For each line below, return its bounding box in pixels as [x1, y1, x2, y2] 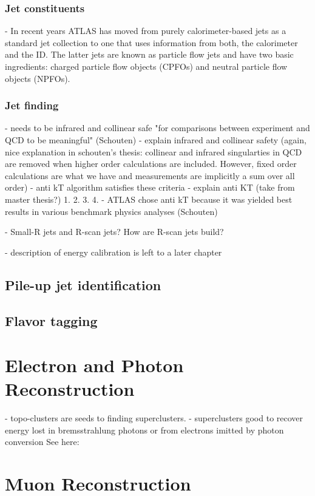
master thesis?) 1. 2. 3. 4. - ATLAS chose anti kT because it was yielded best [5, 192, 293, 205]
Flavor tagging [5, 311, 98, 330]
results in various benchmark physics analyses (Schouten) [5, 205, 218, 217]
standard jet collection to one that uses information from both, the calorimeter [5, 36, 298, 49]
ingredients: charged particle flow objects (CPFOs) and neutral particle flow [5, 60, 288, 72]
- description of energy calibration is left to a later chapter [5, 245, 222, 258]
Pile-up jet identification [5, 275, 161, 294]
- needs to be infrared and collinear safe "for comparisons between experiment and [5, 121, 310, 134]
